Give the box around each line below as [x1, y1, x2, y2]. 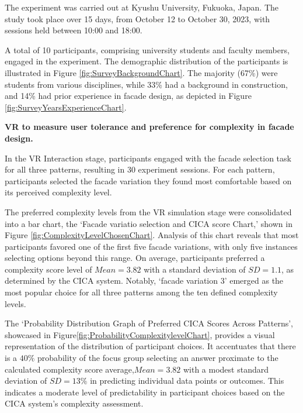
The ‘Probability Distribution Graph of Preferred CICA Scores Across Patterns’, [5, 317, 293, 329]
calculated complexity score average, [5, 363, 134, 375]
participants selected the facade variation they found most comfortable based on [5, 174, 292, 187]
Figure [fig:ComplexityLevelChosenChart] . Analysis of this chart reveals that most [5, 229, 299, 241]
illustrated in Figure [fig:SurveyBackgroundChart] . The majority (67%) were [5, 66, 278, 78]
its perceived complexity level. [5, 186, 112, 198]
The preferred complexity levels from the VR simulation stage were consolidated [5, 205, 292, 218]
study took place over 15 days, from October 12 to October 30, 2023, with [5, 12, 270, 25]
